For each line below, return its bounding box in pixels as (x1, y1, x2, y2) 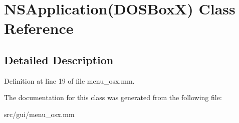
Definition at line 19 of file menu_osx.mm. (4, 75, 135, 86)
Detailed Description (4, 52, 114, 67)
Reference (4, 18, 74, 38)
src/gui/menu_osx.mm (4, 109, 75, 119)
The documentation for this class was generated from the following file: (4, 92, 222, 103)
